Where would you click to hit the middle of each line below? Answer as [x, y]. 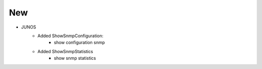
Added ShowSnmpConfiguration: [71, 36]
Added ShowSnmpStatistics [65, 51]
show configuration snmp [80, 42]
